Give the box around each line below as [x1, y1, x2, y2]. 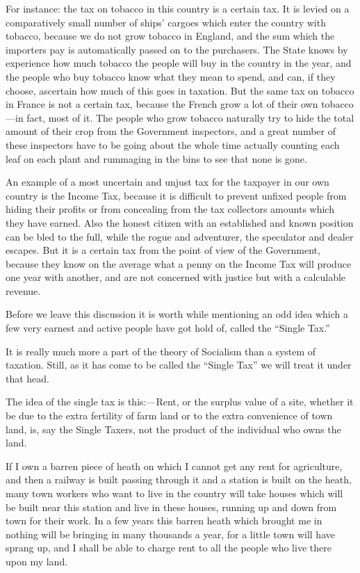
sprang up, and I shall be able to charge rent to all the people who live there [6, 540, 332, 555]
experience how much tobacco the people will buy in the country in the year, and [6, 56, 352, 70]
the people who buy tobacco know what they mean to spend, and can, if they [6, 69, 336, 83]
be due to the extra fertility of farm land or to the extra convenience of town [6, 408, 333, 423]
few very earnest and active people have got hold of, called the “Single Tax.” [6, 321, 330, 335]
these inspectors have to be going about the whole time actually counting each [6, 137, 340, 152]
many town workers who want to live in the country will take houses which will [6, 486, 343, 500]
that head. [6, 371, 50, 385]
